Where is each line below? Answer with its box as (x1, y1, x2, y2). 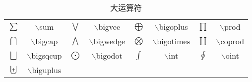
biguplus (32, 64, 62, 76)
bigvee (98, 21, 121, 32)
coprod (220, 35, 245, 47)
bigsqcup (31, 50, 62, 61)
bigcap (35, 35, 58, 47)
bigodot (96, 50, 123, 61)
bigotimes (157, 35, 190, 47)
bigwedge (93, 35, 126, 47)
